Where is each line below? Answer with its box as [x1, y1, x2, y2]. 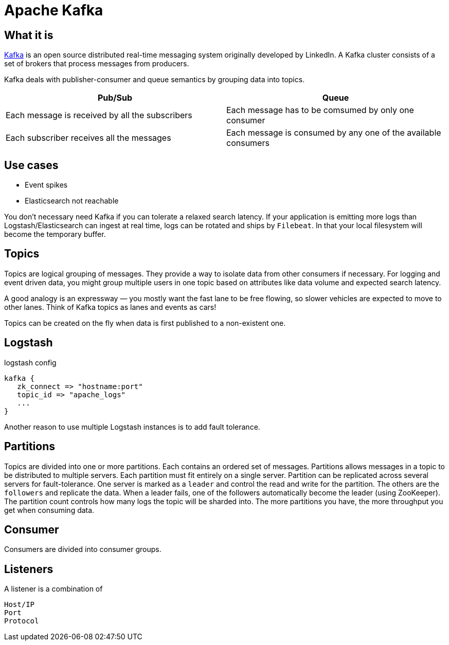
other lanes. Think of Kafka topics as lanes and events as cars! [4, 302, 217, 311]
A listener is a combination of [4, 584, 103, 594]
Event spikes [25, 180, 68, 190]
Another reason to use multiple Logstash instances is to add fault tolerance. [4, 422, 260, 431]
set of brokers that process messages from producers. [4, 59, 189, 68]
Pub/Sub [97, 93, 133, 103]
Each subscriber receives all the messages [6, 133, 171, 143]
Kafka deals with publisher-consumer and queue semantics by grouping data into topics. [4, 75, 305, 84]
